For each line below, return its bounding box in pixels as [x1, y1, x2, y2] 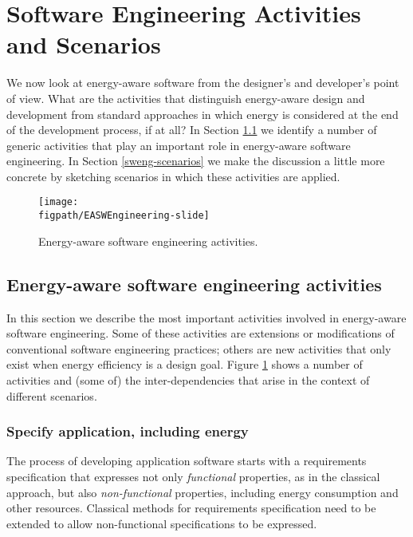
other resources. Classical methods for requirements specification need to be [6, 499, 376, 516]
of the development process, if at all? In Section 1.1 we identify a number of [6, 121, 377, 138]
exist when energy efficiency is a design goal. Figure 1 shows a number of [6, 356, 363, 373]
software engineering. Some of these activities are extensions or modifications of [6, 325, 395, 342]
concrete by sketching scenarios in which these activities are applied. [6, 168, 340, 184]
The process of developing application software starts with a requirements [6, 452, 367, 469]
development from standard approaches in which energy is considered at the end [6, 105, 399, 122]
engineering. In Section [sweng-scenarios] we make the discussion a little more [6, 152, 385, 169]
